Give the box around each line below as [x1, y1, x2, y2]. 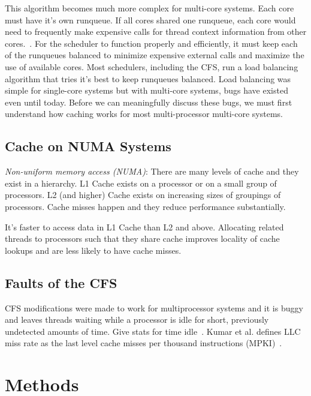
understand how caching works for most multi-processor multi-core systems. [5, 107, 283, 120]
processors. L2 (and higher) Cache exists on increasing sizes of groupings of [5, 188, 281, 201]
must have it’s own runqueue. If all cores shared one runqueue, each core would [5, 13, 296, 26]
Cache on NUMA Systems [5, 137, 171, 155]
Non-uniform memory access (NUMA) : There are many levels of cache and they [5, 165, 299, 178]
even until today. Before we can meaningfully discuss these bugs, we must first [5, 95, 292, 108]
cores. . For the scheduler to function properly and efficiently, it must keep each [5, 37, 298, 49]
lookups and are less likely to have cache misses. [5, 244, 182, 256]
